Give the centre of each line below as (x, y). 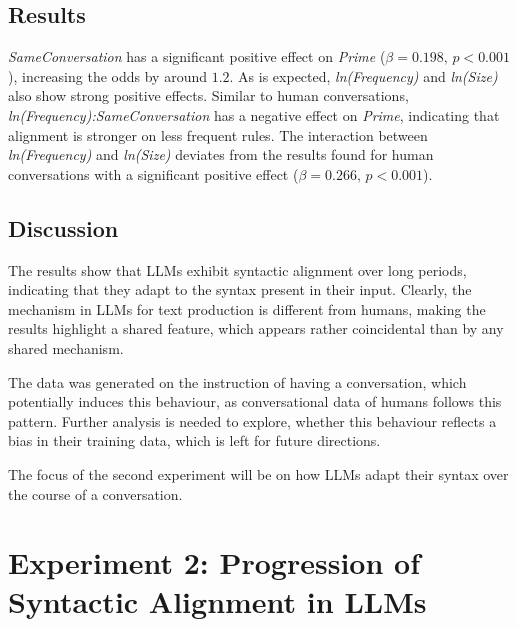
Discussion (63, 227)
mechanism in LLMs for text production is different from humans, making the (247, 308)
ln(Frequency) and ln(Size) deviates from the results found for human (221, 154)
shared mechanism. (66, 347)
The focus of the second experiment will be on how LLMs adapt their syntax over (258, 473)
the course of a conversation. (95, 493)
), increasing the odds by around (107, 75)
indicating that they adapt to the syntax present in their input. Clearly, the (240, 289)
